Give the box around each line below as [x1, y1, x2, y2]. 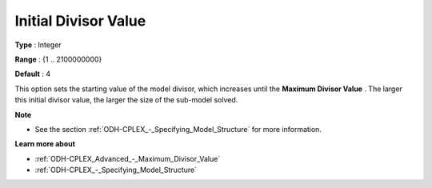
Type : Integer [14, 40, 62, 50]
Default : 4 [14, 69, 51, 79]
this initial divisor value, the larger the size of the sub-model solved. [14, 95, 238, 105]
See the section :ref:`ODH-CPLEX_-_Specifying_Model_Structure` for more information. [34, 124, 322, 134]
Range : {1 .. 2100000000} [14, 54, 102, 64]
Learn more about [14, 139, 76, 149]
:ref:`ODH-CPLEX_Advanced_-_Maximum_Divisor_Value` [34, 154, 221, 163]
